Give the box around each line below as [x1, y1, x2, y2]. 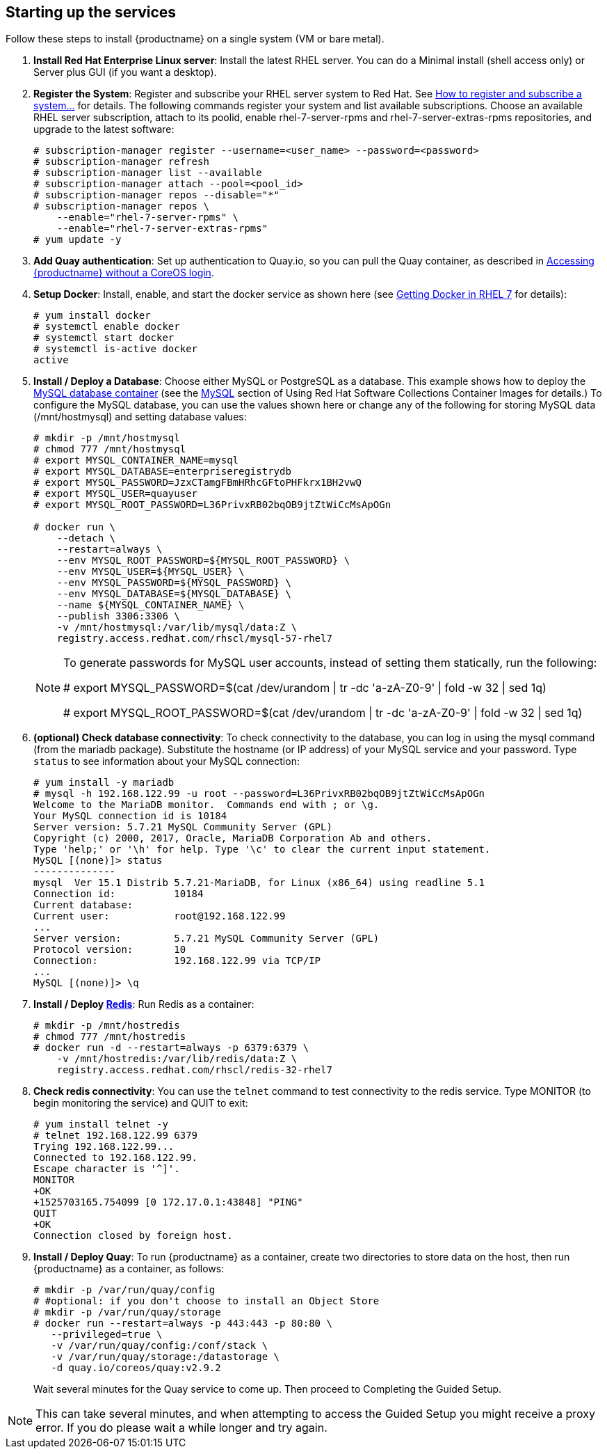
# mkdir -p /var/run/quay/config [33, 1284, 216, 1296]
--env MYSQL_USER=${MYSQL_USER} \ [56, 566, 245, 578]
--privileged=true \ [51, 1329, 163, 1341]
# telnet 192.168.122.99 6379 [33, 1130, 198, 1141]
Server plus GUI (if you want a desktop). [33, 66, 217, 79]
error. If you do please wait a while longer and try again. [35, 1421, 327, 1435]
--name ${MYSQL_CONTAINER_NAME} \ [56, 599, 245, 611]
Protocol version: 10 [33, 944, 186, 956]
